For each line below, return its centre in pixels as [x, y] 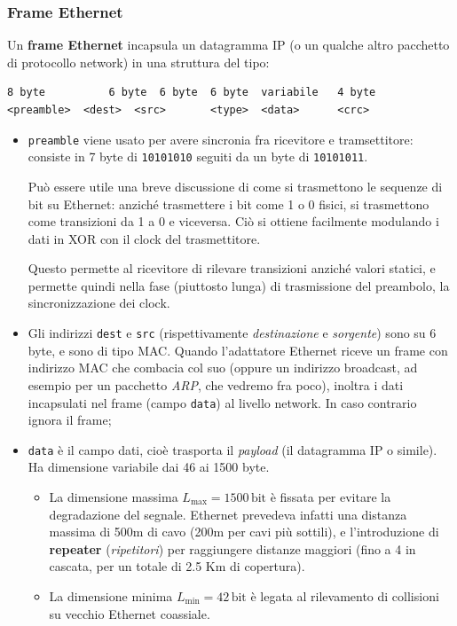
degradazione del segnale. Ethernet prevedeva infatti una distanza [228, 514]
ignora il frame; [70, 420]
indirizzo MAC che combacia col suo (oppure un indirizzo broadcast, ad [223, 368]
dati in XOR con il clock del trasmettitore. [144, 238]
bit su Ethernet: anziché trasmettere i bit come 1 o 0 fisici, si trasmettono [228, 203]
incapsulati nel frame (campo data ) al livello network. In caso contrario [222, 402]
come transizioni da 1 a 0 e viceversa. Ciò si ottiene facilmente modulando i [233, 221]
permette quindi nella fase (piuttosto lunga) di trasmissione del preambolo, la [239, 285]
